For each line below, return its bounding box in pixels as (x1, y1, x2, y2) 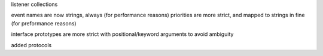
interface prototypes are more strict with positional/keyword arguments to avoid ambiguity (11, 31, 234, 38)
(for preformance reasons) (11, 19, 77, 27)
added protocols (11, 41, 52, 48)
